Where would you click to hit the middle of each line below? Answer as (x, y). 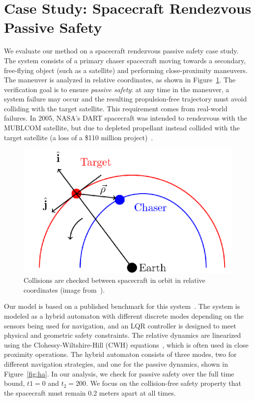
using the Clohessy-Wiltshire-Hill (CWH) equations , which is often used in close (126, 344)
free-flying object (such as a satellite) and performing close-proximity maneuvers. (126, 70)
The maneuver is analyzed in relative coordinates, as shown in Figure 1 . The (120, 80)
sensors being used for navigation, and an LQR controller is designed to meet (120, 325)
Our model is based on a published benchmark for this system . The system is (122, 306)
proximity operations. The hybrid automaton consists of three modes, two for (120, 354)
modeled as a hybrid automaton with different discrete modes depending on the (124, 315)
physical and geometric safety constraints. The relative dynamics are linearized (123, 335)
